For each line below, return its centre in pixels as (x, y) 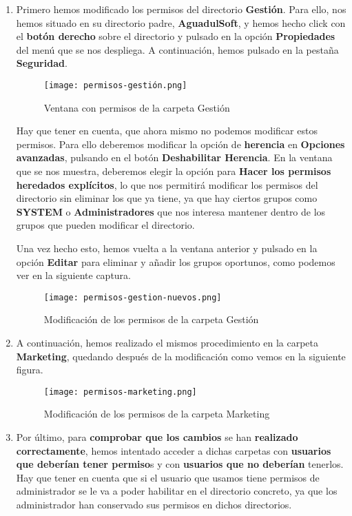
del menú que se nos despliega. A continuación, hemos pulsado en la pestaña (177, 49)
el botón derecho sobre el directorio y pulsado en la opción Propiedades (176, 36)
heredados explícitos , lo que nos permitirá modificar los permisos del (167, 184)
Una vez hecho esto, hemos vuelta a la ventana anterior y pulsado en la (167, 248)
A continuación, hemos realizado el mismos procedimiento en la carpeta (167, 342)
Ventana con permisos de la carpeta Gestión (137, 107)
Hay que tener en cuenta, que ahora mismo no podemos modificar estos (167, 131)
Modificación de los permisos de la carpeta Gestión (151, 319)
